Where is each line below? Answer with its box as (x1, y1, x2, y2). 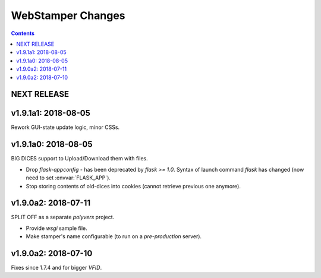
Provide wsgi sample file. (26, 225, 87, 232)
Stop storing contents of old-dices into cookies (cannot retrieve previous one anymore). (26, 182, 241, 189)
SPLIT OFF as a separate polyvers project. (11, 214, 115, 221)
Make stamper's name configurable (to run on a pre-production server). (26, 233, 202, 240)
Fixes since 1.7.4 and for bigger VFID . (11, 264, 102, 271)
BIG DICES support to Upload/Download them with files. (11, 155, 148, 162)
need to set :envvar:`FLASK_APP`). (26, 174, 111, 181)
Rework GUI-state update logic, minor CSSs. (11, 124, 120, 131)
